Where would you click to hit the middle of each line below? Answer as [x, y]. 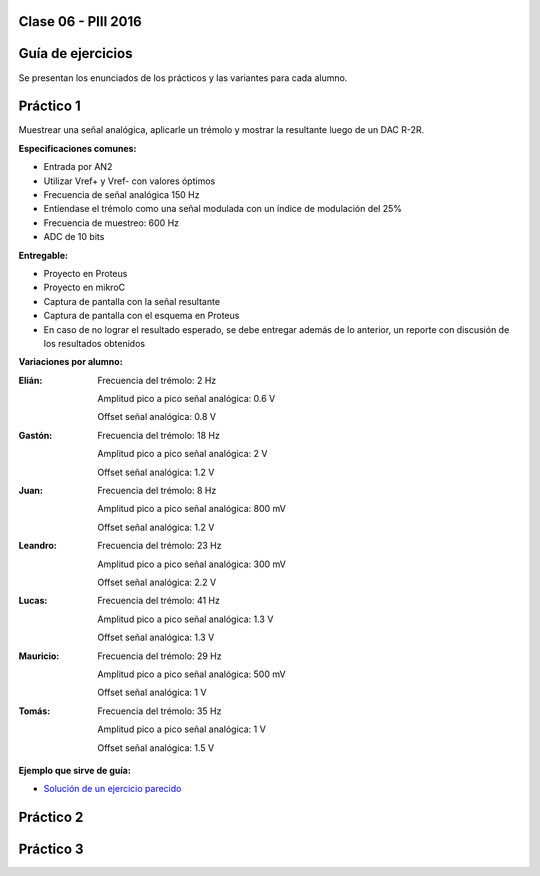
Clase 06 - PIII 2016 [80, 21]
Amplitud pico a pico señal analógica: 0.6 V [186, 399]
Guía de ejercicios [75, 53]
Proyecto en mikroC [84, 287]
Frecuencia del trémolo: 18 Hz [158, 435]
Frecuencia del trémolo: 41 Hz [158, 601]
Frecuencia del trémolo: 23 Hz [159, 546]
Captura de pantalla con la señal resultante [131, 301]
